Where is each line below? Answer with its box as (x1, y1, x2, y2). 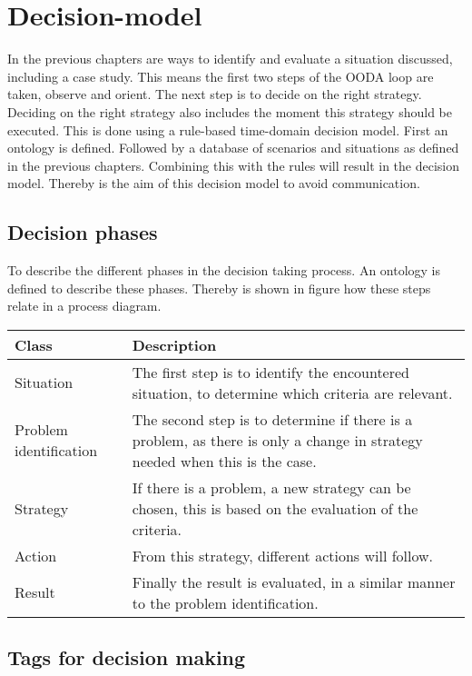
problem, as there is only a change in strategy (132, 429, 423, 451)
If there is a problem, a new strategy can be (132, 476, 411, 498)
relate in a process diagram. (7, 296, 162, 315)
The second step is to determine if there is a (132, 408, 413, 430)
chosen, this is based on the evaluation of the (132, 497, 418, 519)
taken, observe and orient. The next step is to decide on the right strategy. (7, 84, 422, 104)
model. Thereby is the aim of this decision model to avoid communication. (7, 174, 420, 193)
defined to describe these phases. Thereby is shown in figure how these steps (7, 278, 431, 297)
